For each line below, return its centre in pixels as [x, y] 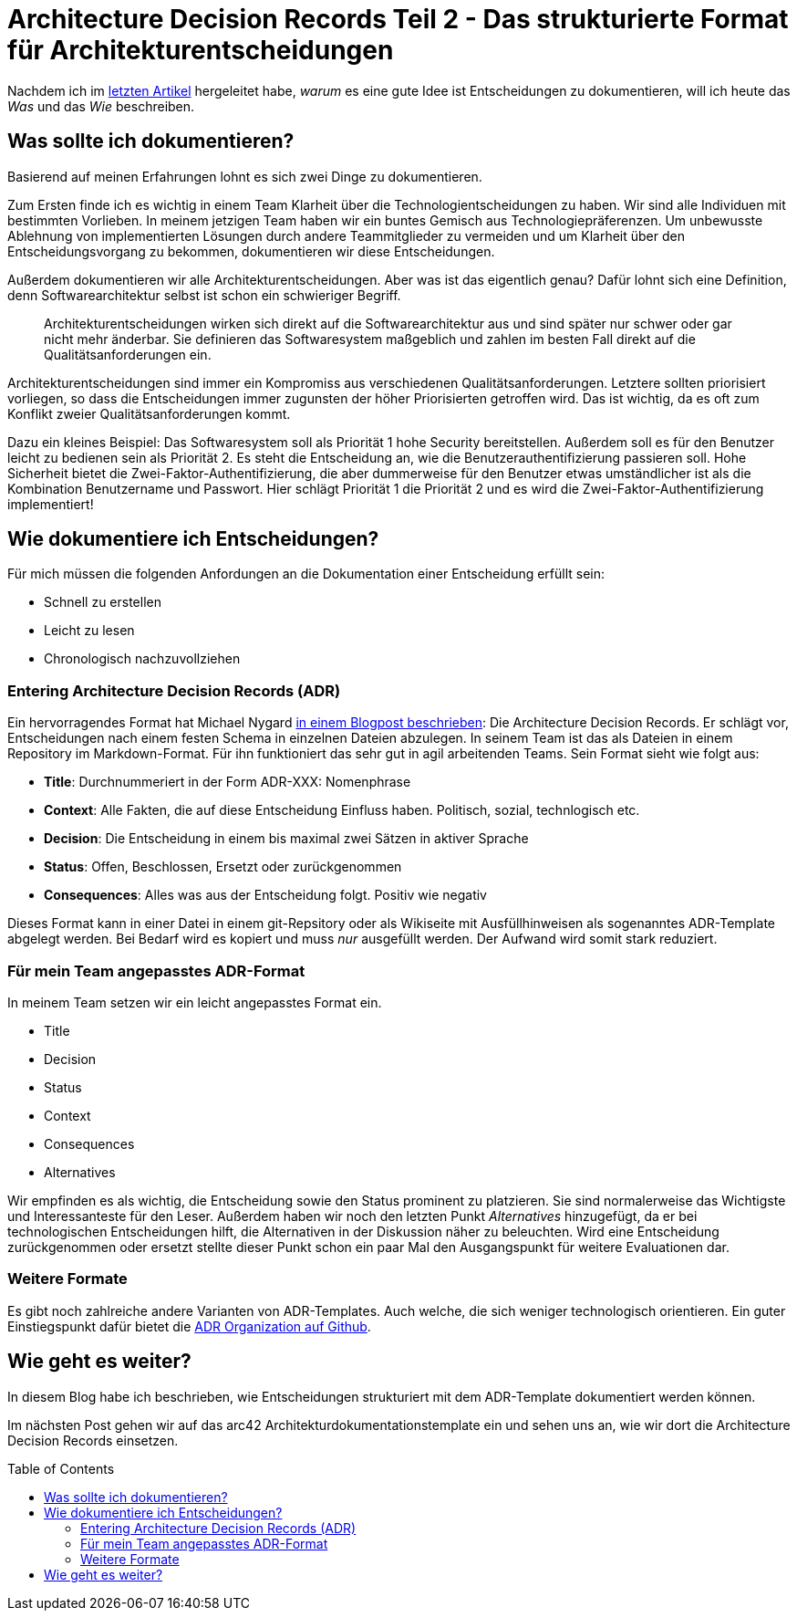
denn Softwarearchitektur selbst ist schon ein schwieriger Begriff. [204, 295]
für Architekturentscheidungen [201, 50]
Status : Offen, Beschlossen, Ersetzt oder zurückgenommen [223, 867]
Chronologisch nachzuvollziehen [142, 659]
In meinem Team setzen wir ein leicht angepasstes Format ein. [195, 1002]
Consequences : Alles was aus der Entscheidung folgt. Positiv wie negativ [265, 895]
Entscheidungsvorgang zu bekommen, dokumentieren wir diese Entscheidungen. [251, 251]
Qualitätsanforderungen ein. [128, 354]
